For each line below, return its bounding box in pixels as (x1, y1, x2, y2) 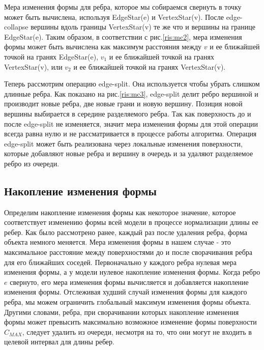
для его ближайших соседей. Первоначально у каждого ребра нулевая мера (4, 256, 237, 267)
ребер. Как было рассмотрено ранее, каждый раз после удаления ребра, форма (4, 226, 247, 237)
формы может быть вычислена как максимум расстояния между (4, 41, 202, 52)
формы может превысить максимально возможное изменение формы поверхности (4, 316, 257, 327)
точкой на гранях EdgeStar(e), (4, 51, 99, 62)
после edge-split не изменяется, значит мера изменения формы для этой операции (4, 118, 258, 129)
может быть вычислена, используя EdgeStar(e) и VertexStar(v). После (4, 11, 224, 22)
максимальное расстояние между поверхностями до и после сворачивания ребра (4, 247, 253, 257)
